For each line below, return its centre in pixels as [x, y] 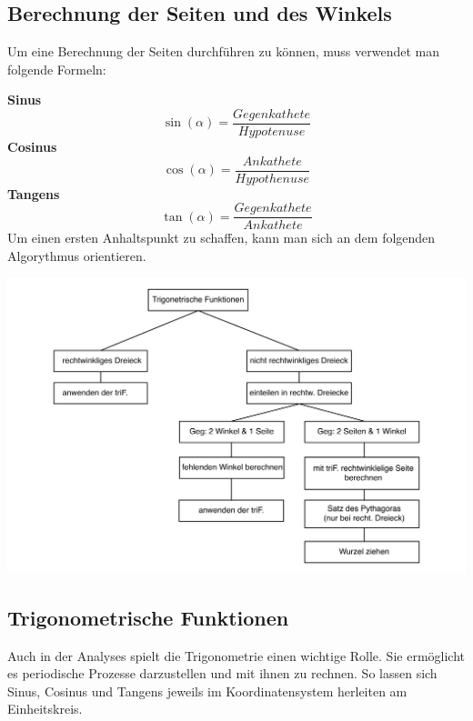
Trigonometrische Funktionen [148, 617]
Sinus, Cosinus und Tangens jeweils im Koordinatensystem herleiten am [207, 691]
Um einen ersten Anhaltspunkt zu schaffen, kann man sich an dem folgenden [221, 238]
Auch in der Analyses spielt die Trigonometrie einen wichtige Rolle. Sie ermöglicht [236, 655]
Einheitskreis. [45, 709]
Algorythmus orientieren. [77, 255]
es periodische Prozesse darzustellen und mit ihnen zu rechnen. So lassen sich [222, 673]
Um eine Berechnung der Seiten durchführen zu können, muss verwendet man [223, 51]
